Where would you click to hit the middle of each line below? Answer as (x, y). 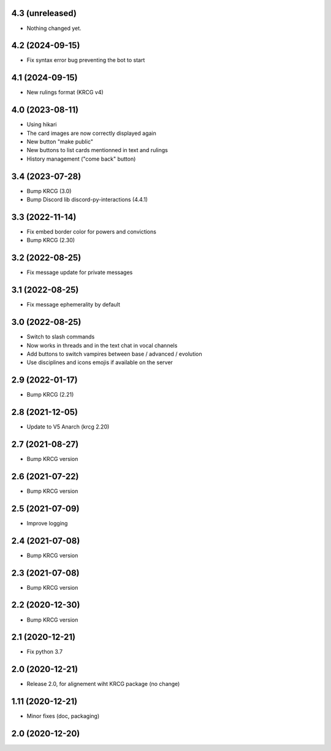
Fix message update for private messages (80, 272)
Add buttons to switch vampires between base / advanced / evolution (114, 354)
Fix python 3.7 (45, 652)
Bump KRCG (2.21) (50, 395)
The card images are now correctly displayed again (91, 133)
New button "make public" (60, 142)
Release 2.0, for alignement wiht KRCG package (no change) (103, 684)
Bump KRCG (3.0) (49, 191)
